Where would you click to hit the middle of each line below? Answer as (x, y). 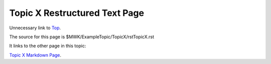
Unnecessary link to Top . (35, 28)
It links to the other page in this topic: (48, 46)
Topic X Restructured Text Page (77, 13)
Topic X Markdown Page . (35, 55)
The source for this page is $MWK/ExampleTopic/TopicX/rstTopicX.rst (82, 37)
